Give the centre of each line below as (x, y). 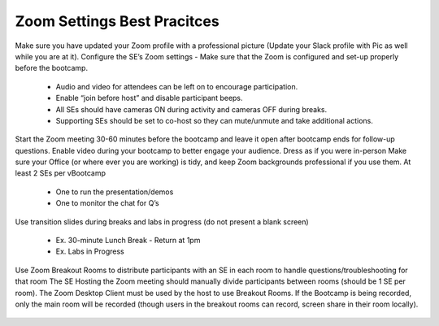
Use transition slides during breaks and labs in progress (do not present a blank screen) (162, 222)
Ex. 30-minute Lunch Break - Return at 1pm (128, 241)
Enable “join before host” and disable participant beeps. (149, 98)
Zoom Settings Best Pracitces (117, 21)
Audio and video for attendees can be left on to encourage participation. (177, 86)
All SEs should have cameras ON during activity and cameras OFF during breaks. (191, 109)
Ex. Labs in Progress (90, 251)
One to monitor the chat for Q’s (107, 203)
